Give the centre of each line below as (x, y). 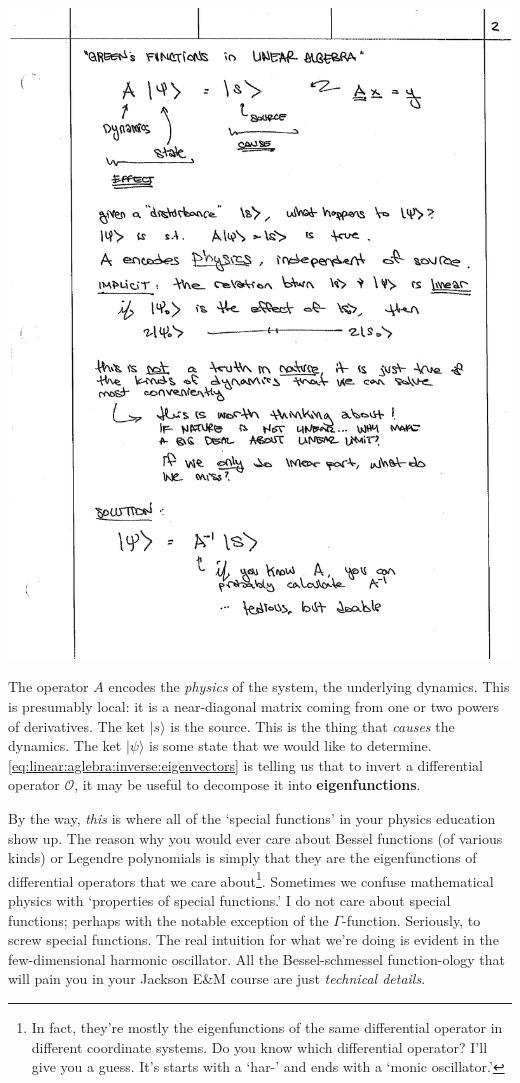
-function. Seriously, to (411, 919)
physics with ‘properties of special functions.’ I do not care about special (229, 900)
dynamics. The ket (65, 745)
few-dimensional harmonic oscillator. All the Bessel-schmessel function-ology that (256, 958)
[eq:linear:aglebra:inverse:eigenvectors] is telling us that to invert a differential (245, 764)
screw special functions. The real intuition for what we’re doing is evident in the (253, 939)
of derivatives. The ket (76, 725)
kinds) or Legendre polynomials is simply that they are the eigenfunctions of (242, 857)
